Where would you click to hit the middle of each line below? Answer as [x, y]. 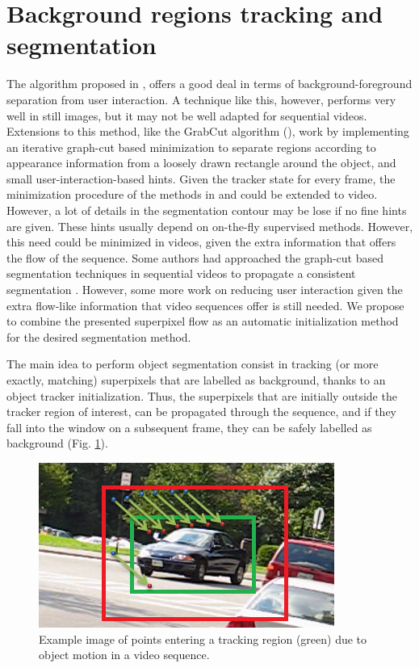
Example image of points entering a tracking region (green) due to [203, 639]
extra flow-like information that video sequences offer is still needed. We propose [205, 305]
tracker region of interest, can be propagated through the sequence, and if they [202, 412]
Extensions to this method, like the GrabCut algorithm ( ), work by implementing [208, 131]
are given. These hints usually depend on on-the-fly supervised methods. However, [210, 226]
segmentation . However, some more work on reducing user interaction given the [205, 290]
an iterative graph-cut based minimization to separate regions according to [191, 147]
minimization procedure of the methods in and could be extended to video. [192, 194]
